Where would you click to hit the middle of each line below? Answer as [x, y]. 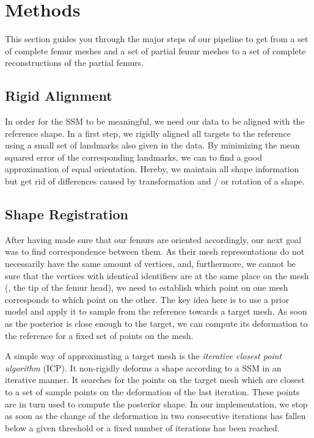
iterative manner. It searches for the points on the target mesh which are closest [155, 380]
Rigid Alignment [59, 96]
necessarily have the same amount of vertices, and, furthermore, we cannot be [151, 264]
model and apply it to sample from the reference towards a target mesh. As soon [156, 311]
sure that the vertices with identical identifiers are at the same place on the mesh [157, 275]
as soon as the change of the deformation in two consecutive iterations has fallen [155, 416]
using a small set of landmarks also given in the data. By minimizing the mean [152, 145]
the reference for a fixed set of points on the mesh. [99, 335]
